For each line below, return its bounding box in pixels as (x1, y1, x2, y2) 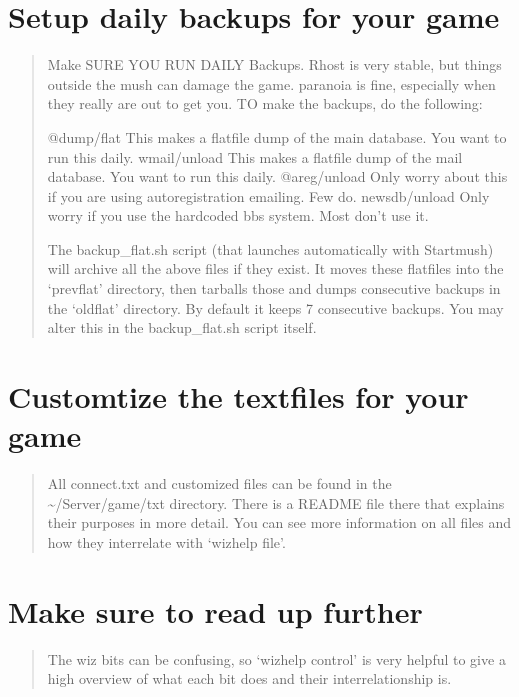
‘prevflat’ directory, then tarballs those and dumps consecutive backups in (47, 278, 501, 299)
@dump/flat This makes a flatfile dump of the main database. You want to (47, 126, 507, 147)
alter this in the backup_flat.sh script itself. (47, 317, 317, 338)
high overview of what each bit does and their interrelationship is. (47, 668, 452, 689)
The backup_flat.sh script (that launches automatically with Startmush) (47, 238, 494, 259)
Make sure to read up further (8, 590, 423, 631)
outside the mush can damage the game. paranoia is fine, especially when (47, 73, 496, 94)
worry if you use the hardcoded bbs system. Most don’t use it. (47, 205, 429, 226)
